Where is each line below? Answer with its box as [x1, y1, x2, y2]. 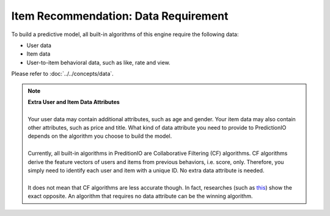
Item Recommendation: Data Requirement [11, 9, 229, 23]
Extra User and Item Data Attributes [28, 98, 120, 105]
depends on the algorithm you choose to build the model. [28, 132, 172, 140]
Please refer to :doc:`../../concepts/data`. [11, 70, 114, 78]
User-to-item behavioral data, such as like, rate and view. [26, 59, 170, 66]
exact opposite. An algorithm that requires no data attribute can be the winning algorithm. [28, 193, 253, 200]
